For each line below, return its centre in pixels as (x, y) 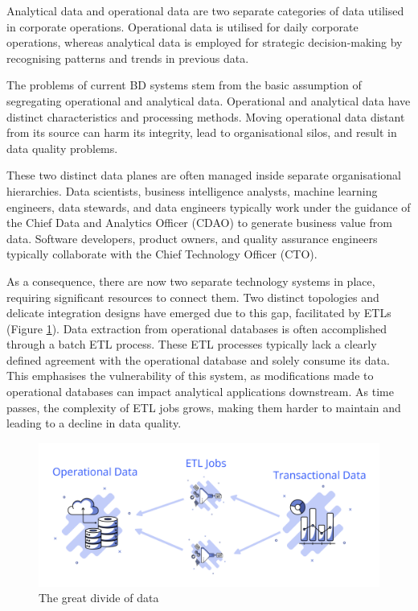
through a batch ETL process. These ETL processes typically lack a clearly (192, 344)
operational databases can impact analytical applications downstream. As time (200, 392)
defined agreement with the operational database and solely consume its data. (198, 359)
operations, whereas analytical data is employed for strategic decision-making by (205, 42)
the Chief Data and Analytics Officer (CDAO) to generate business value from (199, 223)
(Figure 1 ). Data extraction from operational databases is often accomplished (197, 328)
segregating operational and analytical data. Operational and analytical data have (209, 100)
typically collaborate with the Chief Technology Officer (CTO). (162, 254)
